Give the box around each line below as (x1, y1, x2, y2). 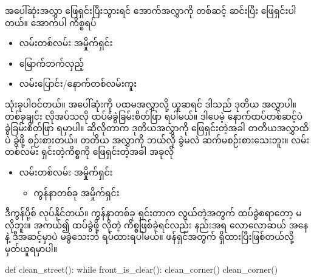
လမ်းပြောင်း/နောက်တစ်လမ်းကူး (19, 77, 137, 90)
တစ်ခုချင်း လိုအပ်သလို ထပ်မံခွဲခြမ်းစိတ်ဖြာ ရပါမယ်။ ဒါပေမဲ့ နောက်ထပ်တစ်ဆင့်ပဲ (5, 109, 303, 122)
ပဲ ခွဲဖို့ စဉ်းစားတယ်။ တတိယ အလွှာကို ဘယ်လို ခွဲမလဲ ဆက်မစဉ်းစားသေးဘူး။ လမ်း (5, 133, 310, 146)
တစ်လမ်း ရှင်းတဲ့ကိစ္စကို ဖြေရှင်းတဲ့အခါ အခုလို (5, 145, 174, 158)
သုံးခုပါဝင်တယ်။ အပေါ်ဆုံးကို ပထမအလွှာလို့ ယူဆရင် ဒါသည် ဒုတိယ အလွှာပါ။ (5, 97, 296, 110)
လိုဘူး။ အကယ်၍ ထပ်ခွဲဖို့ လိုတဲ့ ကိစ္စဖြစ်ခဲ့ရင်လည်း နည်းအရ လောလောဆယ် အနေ (5, 218, 309, 231)
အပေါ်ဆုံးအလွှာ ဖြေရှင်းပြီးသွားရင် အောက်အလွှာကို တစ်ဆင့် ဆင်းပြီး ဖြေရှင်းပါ (5, 4, 296, 16)
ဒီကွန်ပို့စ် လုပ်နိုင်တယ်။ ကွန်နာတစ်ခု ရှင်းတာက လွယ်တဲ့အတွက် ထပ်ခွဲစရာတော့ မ (5, 207, 302, 219)
